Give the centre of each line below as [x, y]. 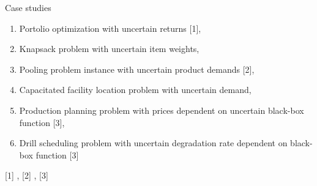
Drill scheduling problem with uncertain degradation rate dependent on [153, 143]
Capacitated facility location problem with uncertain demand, [135, 90]
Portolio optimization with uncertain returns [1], [110, 28]
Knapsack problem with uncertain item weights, [109, 49]
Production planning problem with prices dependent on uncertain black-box [162, 110]
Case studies [28, 7]
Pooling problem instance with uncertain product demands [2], [137, 69]
